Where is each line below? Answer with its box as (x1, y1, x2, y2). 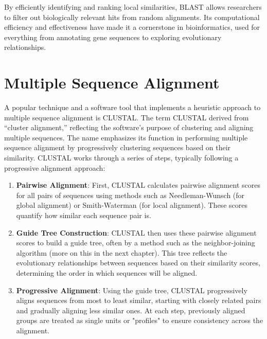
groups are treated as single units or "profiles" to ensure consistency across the (16, 315, 263, 326)
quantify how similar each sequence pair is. (16, 210, 151, 221)
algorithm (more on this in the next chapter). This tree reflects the (16, 247, 227, 258)
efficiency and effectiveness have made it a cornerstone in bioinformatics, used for (4, 22, 260, 32)
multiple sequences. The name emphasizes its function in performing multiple (4, 132, 248, 142)
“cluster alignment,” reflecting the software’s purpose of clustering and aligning (4, 122, 254, 133)
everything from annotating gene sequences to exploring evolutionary (4, 31, 222, 42)
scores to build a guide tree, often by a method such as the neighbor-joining (16, 237, 255, 248)
